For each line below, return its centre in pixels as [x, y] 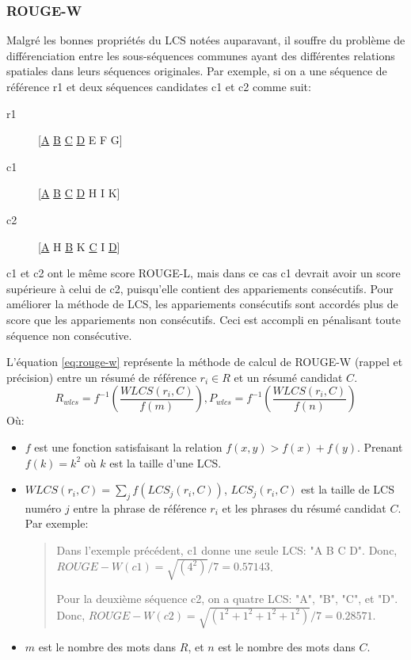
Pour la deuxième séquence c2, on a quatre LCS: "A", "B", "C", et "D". [227, 599]
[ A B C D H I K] [79, 193]
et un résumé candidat [288, 377]
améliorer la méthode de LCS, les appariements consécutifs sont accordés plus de [202, 304]
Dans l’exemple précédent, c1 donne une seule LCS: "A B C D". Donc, [227, 550]
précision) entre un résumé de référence [101, 377]
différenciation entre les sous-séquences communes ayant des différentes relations [201, 55]
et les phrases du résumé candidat [304, 507]
